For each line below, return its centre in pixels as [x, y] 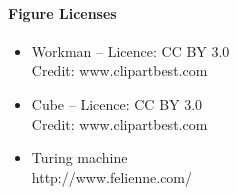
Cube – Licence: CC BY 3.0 [117, 103]
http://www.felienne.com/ [112, 176]
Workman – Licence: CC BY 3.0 [130, 50]
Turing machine [79, 157]
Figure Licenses [62, 12]
